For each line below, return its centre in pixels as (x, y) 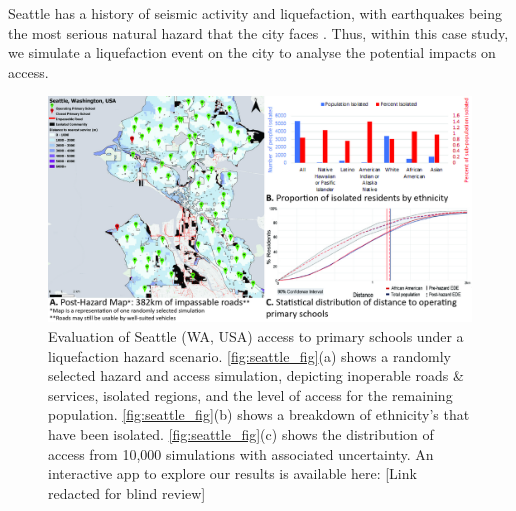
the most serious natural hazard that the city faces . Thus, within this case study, (258, 32)
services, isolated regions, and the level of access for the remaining (250, 394)
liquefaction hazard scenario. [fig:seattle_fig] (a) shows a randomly (249, 355)
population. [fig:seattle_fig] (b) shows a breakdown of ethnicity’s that (259, 414)
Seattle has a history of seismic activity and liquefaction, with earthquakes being (255, 13)
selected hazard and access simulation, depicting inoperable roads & (256, 375)
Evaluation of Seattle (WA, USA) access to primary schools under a (256, 336)
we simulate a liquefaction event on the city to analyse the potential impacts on (252, 52)
